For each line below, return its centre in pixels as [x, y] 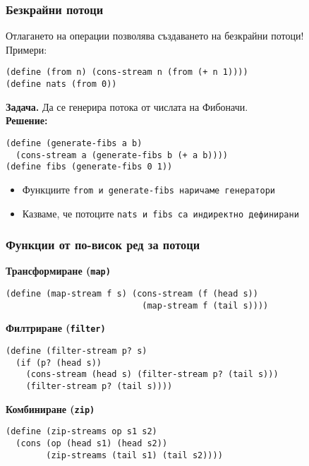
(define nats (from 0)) [61, 84]
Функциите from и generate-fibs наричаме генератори [149, 189]
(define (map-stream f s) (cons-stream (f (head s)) [132, 294]
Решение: [27, 120]
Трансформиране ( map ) [58, 271]
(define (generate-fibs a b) [74, 143]
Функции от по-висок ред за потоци [103, 245]
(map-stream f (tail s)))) [205, 305]
